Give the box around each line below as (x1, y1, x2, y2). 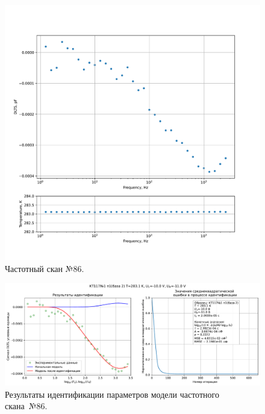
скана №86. (5, 400, 48, 412)
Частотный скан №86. (5, 262, 84, 274)
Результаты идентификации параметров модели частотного (5, 388, 219, 400)
